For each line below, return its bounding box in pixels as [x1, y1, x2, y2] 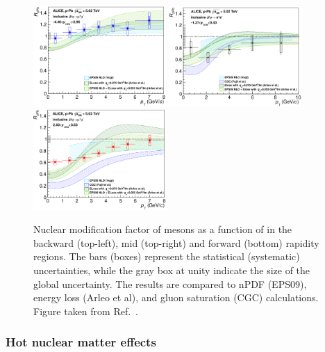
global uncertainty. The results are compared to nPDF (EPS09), [33, 276, 307, 291]
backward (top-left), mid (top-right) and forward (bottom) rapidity [33, 235, 319, 250]
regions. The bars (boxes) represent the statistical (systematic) [33, 249, 300, 264]
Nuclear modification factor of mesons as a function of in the [33, 222, 292, 237]
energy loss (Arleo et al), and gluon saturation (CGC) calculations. [33, 290, 319, 305]
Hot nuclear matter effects [6, 333, 156, 351]
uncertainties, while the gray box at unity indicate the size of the [33, 262, 310, 277]
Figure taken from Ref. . [33, 303, 138, 318]
